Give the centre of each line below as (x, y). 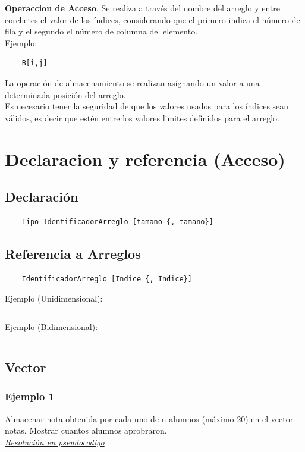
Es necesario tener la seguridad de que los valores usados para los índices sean (147, 106)
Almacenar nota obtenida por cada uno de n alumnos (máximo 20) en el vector (149, 418)
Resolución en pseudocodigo (55, 442)
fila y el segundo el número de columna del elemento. (101, 31)
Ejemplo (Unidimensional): (54, 298)
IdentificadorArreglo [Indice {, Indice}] (107, 279)
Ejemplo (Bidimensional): (51, 326)
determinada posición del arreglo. (65, 94)
